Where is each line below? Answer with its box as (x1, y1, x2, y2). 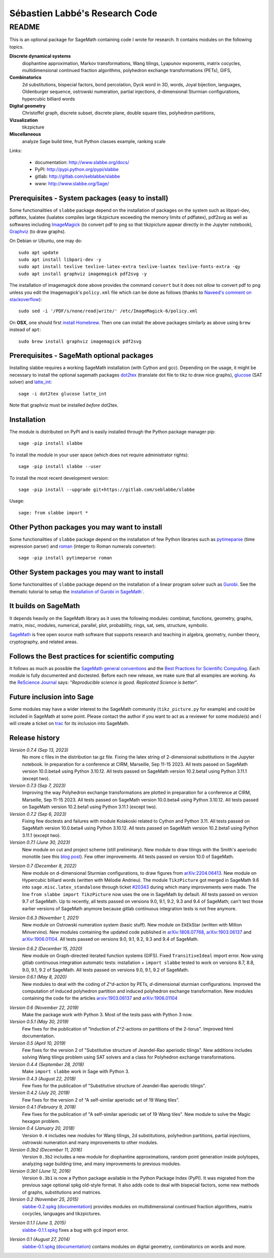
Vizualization (9, 117, 38, 123)
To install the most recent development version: (9, 475, 109, 481)
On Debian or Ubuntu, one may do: (9, 238, 82, 244)
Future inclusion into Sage (9, 693, 94, 702)
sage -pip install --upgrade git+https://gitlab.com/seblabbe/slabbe (18, 486, 195, 492)
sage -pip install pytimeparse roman (18, 555, 113, 561)
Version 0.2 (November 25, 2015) (9, 1196, 79, 1203)
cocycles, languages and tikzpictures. (22, 1211, 101, 1217)
